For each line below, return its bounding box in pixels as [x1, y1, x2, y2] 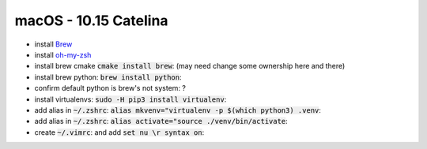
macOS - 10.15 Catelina [14, 12, 169, 29]
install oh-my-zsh [34, 50, 92, 59]
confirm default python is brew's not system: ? [34, 84, 186, 93]
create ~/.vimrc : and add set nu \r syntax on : [34, 127, 205, 137]
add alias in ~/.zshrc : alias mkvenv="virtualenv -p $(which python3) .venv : [34, 105, 322, 114]
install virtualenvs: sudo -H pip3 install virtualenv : [34, 95, 227, 104]
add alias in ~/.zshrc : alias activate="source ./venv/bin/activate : [34, 117, 288, 126]
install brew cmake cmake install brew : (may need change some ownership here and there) [34, 61, 346, 71]
